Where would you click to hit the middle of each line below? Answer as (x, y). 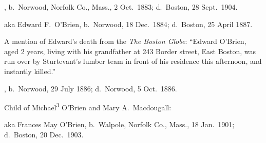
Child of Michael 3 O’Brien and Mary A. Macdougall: (88, 106)
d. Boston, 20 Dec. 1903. (44, 134)
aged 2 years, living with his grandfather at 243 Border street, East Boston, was (130, 51)
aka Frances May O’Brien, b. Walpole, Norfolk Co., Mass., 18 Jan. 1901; (119, 124)
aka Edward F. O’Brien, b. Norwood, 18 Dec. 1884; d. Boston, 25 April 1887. (128, 24)
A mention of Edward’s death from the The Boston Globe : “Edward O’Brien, (125, 41)
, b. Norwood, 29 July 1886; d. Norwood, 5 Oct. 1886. (91, 88)
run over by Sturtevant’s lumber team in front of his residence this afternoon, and (133, 61)
